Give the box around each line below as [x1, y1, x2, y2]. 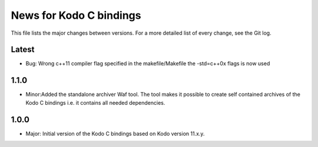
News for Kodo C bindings [11, 9, 141, 22]
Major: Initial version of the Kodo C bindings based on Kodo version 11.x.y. [25, 130, 205, 137]
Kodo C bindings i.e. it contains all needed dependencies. [25, 99, 165, 106]
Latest [11, 45, 35, 55]
